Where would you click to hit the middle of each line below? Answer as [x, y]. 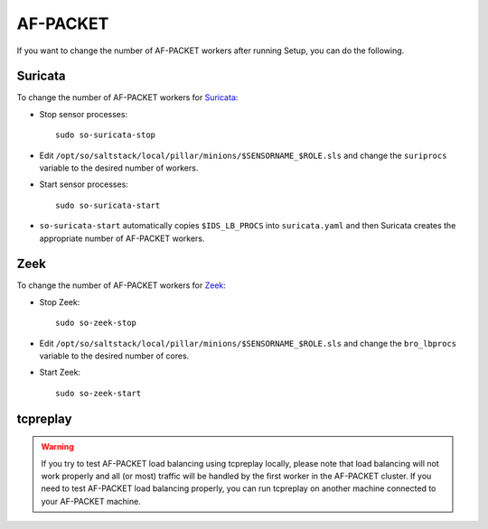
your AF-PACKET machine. [91, 501]
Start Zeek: [60, 372]
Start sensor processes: [84, 184]
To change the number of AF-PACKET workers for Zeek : [121, 285]
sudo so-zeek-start [99, 393]
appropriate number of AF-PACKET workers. [122, 238]
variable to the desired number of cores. [114, 356]
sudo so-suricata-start [108, 205]
